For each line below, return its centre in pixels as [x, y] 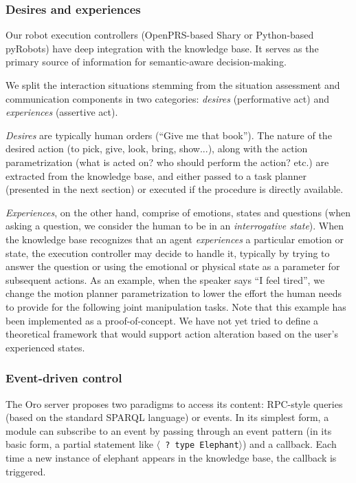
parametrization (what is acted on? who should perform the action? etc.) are [167, 162]
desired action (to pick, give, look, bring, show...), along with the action [157, 148]
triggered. [26, 471]
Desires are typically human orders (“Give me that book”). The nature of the [169, 135]
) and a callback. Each [290, 444]
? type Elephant [202, 445]
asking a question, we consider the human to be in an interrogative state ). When [175, 226]
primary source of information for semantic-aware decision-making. [146, 62]
